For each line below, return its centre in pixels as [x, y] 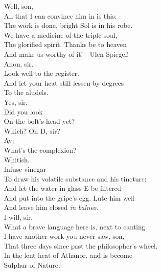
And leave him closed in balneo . [51, 207]
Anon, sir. [19, 63]
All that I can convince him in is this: [60, 15]
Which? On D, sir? [32, 130]
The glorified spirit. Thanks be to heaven [66, 44]
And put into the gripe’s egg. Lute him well [69, 197]
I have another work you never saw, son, [64, 236]
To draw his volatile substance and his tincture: [75, 178]
